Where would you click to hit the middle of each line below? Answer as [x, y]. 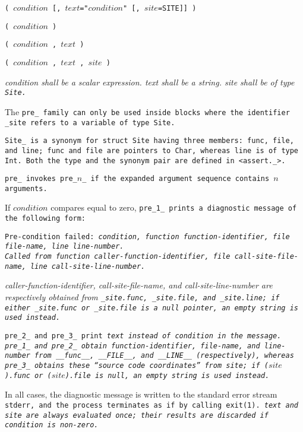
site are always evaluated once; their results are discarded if [137, 415]
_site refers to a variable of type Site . [90, 123]
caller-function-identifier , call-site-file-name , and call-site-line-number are [139, 285]
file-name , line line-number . [64, 247]
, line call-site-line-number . [83, 266]
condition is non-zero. [52, 425]
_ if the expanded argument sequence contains [176, 179]
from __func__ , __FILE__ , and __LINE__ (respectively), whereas [164, 356]
